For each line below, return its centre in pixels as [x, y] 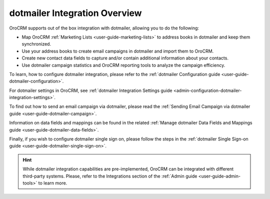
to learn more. [53, 183]
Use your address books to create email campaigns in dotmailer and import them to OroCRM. [118, 51]
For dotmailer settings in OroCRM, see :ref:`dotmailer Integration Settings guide [91, 90]
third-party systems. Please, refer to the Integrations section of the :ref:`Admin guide [110, 176]
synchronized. [36, 44]
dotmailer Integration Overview [75, 13]
